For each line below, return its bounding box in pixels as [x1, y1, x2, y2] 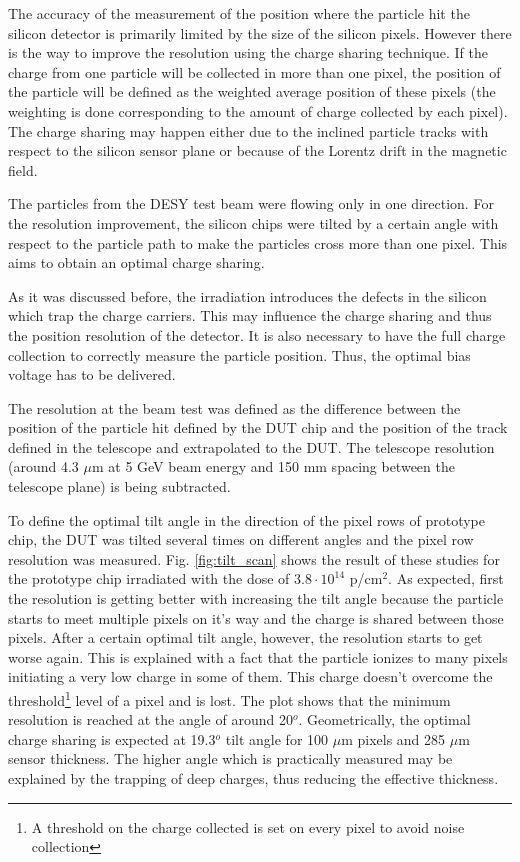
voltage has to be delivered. [8, 364, 176, 385]
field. [8, 159, 38, 180]
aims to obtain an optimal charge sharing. [8, 252, 265, 273]
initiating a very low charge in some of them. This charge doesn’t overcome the [8, 666, 493, 687]
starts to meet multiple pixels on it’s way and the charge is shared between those [8, 607, 504, 628]
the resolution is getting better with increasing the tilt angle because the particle [8, 588, 504, 609]
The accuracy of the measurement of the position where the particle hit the [8, 3, 470, 23]
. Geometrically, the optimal [298, 709, 471, 730]
